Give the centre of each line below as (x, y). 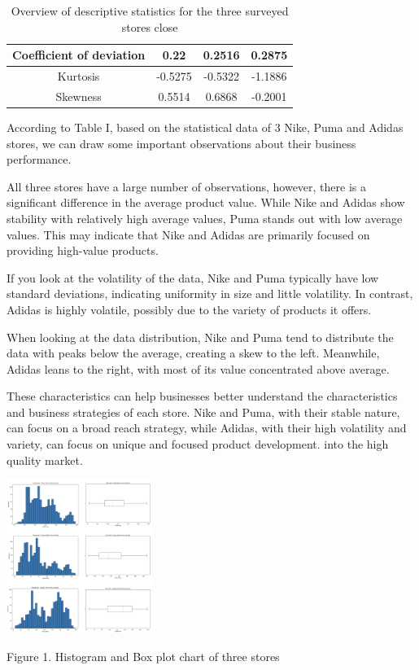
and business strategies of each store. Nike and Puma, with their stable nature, (203, 412)
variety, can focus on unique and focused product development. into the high (198, 444)
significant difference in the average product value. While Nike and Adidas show (206, 202)
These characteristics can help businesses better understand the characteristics (202, 396)
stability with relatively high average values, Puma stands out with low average (205, 218)
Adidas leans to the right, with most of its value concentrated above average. (198, 368)
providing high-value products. (83, 250)
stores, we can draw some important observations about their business (181, 143)
